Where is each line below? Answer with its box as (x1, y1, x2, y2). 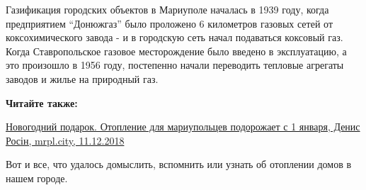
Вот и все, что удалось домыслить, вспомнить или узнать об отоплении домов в (6, 157, 352, 172)
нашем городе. (6, 170, 68, 185)
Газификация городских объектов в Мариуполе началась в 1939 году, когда (6, 2, 329, 16)
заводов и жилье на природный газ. (6, 71, 159, 86)
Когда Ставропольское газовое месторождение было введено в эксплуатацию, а (6, 43, 347, 58)
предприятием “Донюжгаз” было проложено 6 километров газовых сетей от (6, 16, 333, 30)
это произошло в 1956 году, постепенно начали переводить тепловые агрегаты (6, 57, 344, 72)
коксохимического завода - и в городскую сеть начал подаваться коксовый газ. (6, 30, 343, 45)
